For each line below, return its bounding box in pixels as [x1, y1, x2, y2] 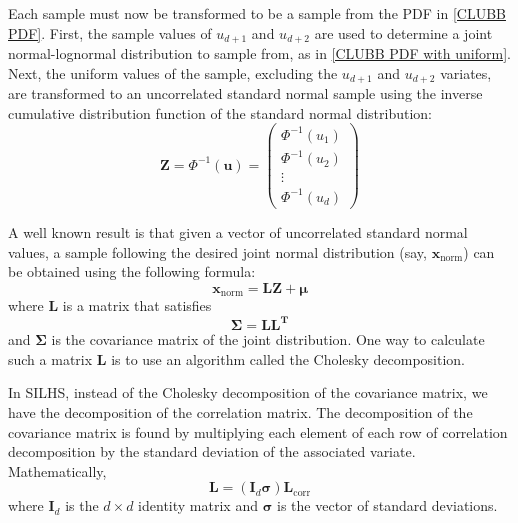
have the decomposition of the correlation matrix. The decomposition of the [8, 402, 473, 423]
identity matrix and [138, 495, 258, 516]
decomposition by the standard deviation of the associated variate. [8, 441, 416, 462]
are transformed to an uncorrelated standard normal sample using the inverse [8, 83, 483, 104]
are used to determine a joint [314, 22, 493, 43]
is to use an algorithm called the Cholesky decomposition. [111, 348, 465, 369]
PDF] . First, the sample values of [8, 22, 212, 43]
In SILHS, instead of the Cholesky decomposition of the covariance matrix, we [8, 382, 488, 403]
